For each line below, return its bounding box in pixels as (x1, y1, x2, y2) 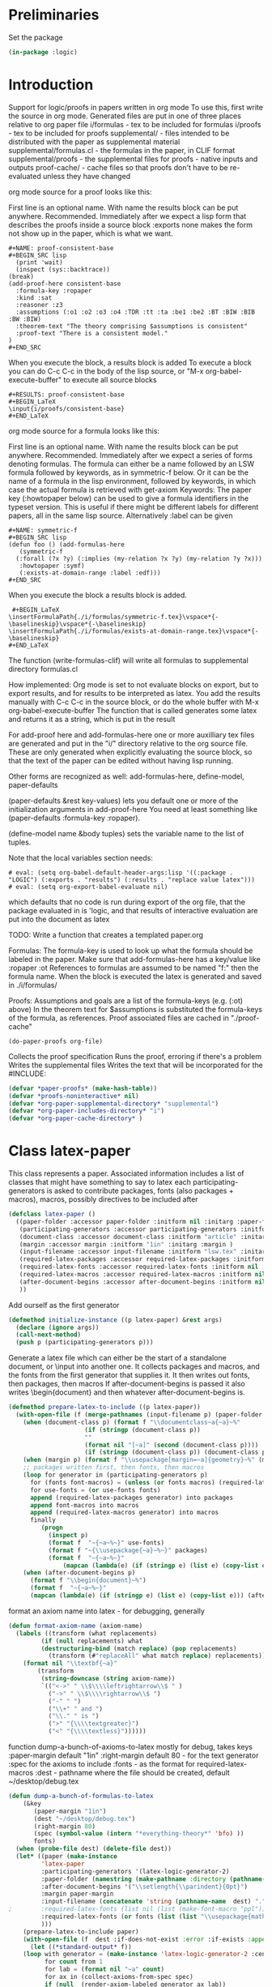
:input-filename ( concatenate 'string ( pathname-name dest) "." (40, 1898, 266, 1906)
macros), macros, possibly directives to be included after (8, 1194, 198, 1204)
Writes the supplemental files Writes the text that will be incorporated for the (8, 1060, 263, 1070)
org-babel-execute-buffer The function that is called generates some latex (8, 705, 257, 715)
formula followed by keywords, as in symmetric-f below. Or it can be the (8, 468, 249, 477)
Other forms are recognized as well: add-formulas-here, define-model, (8, 771, 244, 781)
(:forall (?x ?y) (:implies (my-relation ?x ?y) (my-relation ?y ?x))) (15, 554, 263, 562)
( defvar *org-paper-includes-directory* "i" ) (8, 1107, 164, 1115)
